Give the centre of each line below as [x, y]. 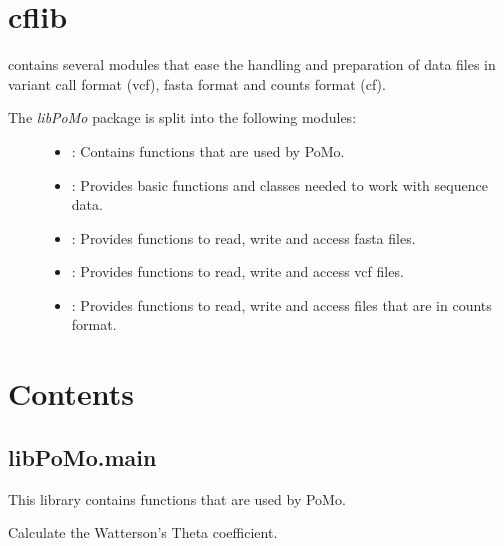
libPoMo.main [82, 456]
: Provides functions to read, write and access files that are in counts [281, 304]
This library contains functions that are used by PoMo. [177, 498]
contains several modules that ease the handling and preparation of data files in [252, 64]
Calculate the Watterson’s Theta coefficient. [143, 532]
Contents [71, 393]
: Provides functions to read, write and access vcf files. [237, 271]
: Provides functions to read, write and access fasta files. [243, 237]
